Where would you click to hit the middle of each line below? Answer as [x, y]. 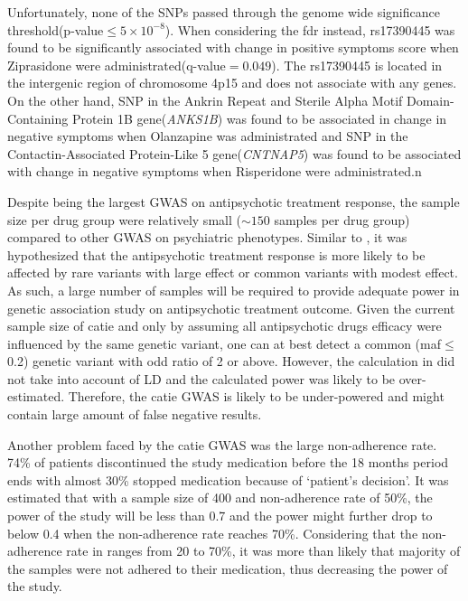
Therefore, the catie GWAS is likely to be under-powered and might [256, 396]
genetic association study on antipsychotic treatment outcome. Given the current [231, 308]
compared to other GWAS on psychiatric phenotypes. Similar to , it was [207, 237]
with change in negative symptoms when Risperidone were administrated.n [215, 171]
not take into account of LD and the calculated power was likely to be [201, 378]
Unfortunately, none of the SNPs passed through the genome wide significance [224, 12]
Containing [38, 118]
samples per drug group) [342, 219]
